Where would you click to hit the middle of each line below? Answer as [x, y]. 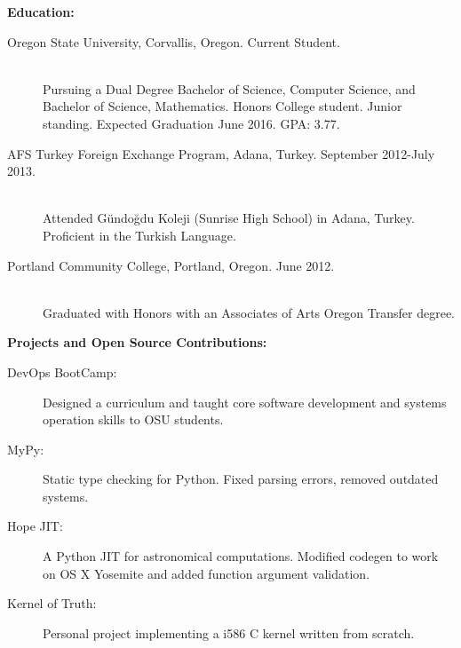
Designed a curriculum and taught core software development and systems [245, 402]
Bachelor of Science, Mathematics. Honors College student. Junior [223, 106]
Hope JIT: [35, 526]
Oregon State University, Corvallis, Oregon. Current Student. [174, 41]
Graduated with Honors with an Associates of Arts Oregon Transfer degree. [249, 312]
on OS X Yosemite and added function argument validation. [207, 573]
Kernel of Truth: [52, 603]
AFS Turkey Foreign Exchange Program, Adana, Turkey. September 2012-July [221, 153]
